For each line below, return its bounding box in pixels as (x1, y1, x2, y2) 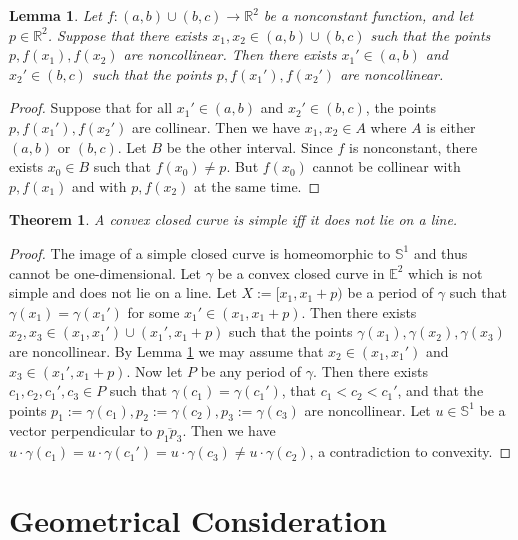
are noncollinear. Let (304, 399, 431, 420)
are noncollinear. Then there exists (123, 44, 337, 65)
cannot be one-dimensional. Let (9, 262, 201, 283)
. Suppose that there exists (47, 24, 208, 45)
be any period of (200, 360, 302, 381)
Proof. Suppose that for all (9, 97, 173, 118)
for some (127, 301, 180, 322)
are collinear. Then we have (131, 116, 301, 137)
